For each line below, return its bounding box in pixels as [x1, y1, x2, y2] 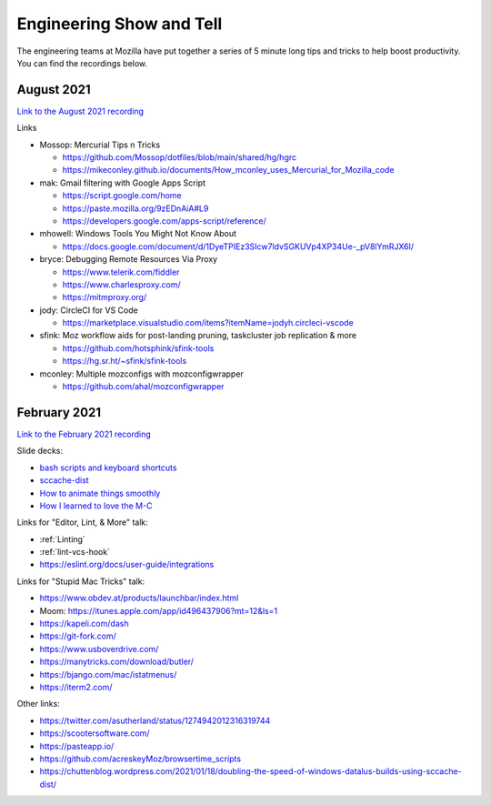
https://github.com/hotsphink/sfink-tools [62, 342, 215, 354]
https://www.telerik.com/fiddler [62, 267, 180, 277]
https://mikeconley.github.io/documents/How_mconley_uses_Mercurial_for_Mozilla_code [62, 165, 395, 176]
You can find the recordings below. [16, 57, 148, 68]
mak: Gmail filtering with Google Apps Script [39, 177, 206, 188]
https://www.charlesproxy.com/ [62, 278, 181, 290]
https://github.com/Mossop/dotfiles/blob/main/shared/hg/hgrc [62, 152, 297, 163]
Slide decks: [16, 446, 64, 457]
